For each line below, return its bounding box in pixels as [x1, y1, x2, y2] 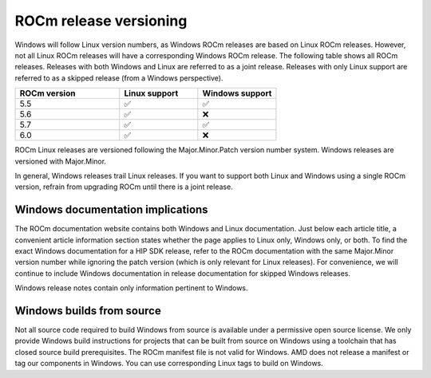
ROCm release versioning [14, 12, 188, 30]
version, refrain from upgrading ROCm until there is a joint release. [14, 182, 233, 191]
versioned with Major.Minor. [14, 156, 107, 166]
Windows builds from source [14, 304, 161, 317]
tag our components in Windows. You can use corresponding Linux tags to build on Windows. [14, 359, 323, 368]
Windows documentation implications [14, 203, 208, 217]
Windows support [202, 88, 272, 99]
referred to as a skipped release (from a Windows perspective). [14, 73, 223, 83]
